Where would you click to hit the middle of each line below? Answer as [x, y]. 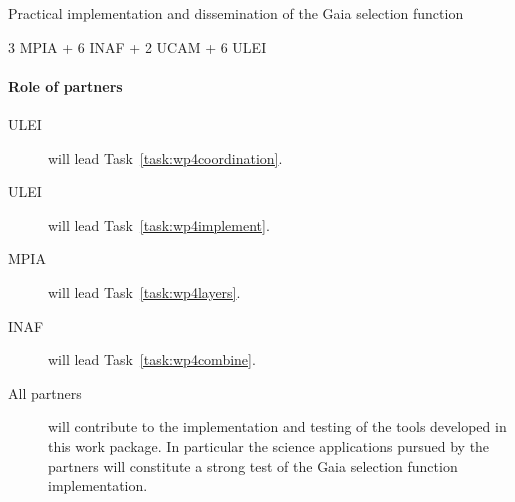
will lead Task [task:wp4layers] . [144, 291]
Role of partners [65, 85]
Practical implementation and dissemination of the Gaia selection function [236, 13]
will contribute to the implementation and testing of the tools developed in [277, 426]
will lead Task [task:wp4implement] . [159, 224]
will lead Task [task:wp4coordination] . [165, 157]
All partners [45, 392]
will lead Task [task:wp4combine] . [152, 359]
